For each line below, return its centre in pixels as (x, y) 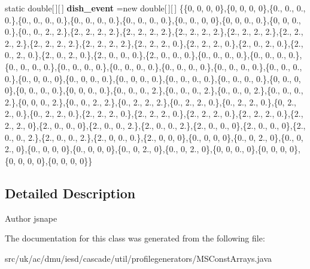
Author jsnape (31, 218)
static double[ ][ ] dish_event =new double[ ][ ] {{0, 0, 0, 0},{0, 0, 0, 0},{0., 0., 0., (155, 8)
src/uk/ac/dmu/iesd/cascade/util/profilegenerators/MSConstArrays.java (138, 258)
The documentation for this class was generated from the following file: (135, 238)
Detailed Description (70, 193)
